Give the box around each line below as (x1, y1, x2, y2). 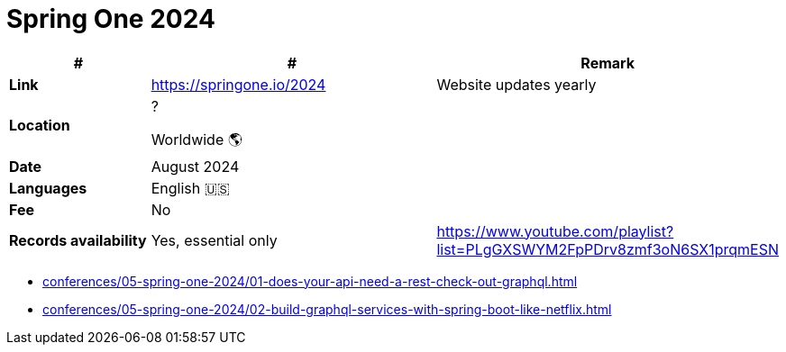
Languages (9, 178, 87, 197)
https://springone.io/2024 (151, 75, 326, 94)
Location (9, 116, 70, 135)
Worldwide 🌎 (151, 130, 242, 149)
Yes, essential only (151, 230, 278, 249)
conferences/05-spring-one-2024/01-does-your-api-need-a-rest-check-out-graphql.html (42, 273, 578, 289)
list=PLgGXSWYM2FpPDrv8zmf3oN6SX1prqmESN (436, 239, 779, 258)
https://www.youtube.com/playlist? (436, 221, 674, 240)
